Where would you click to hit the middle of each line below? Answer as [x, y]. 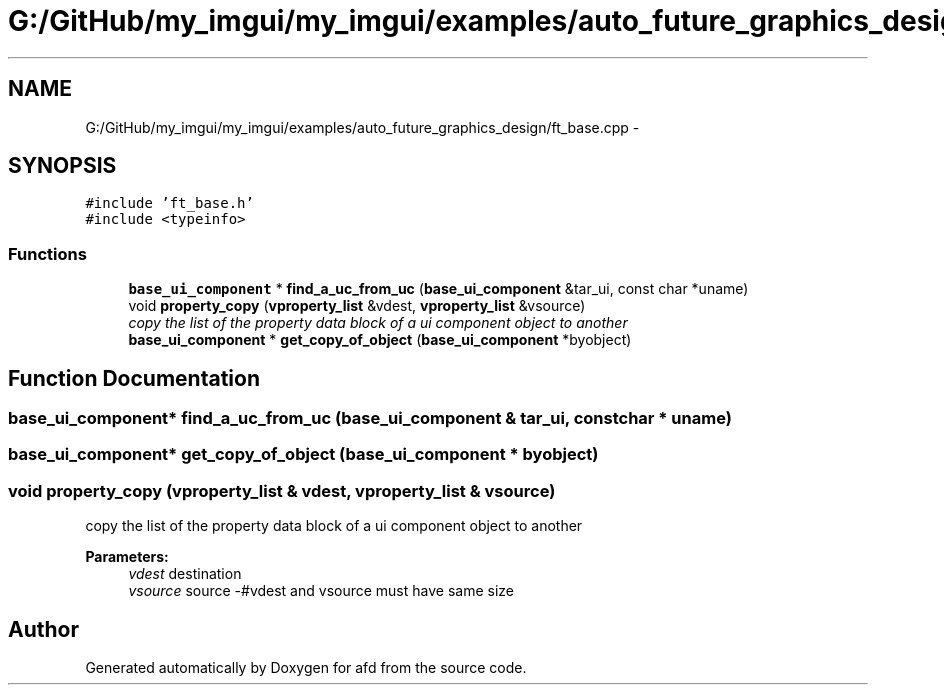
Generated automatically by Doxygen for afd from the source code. [306, 667]
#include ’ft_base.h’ [169, 203]
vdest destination [185, 574]
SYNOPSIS [62, 166]
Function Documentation [134, 378]
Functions [47, 253]
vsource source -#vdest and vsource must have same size [321, 591]
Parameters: [127, 557]
